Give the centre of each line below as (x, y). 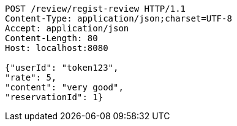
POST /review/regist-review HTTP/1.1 (96, 9)
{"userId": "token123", (62, 68)
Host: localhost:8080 (57, 48)
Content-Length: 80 (51, 38)
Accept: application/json (67, 28)
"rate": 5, (31, 77)
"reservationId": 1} (54, 97)
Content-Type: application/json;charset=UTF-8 (118, 18)
